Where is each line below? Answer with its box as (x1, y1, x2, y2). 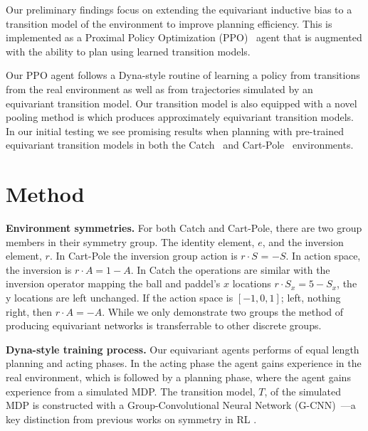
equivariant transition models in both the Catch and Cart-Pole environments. (6, 137, 354, 152)
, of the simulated (264, 383, 341, 398)
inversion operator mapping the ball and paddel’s (6, 276, 221, 291)
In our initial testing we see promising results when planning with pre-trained (6, 123, 345, 138)
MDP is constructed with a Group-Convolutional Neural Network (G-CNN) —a (6, 398, 356, 413)
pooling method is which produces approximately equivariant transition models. (6, 110, 354, 124)
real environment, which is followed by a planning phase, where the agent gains (6, 370, 351, 384)
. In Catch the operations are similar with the (130, 262, 330, 277)
